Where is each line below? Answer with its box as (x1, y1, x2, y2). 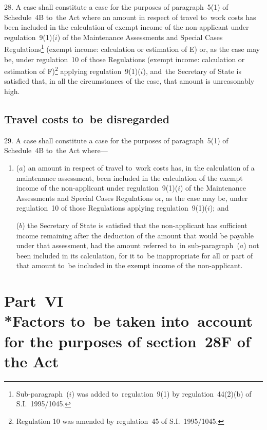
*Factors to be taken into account (4, 310, 253, 331)
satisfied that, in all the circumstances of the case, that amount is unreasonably (4, 76, 255, 86)
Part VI (4, 290, 64, 311)
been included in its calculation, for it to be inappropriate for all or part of (16, 250, 253, 260)
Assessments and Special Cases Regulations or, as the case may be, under (16, 192, 248, 203)
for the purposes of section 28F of (4, 330, 251, 351)
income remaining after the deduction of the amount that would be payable (16, 230, 254, 240)
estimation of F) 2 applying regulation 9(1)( (4, 64, 141, 76)
